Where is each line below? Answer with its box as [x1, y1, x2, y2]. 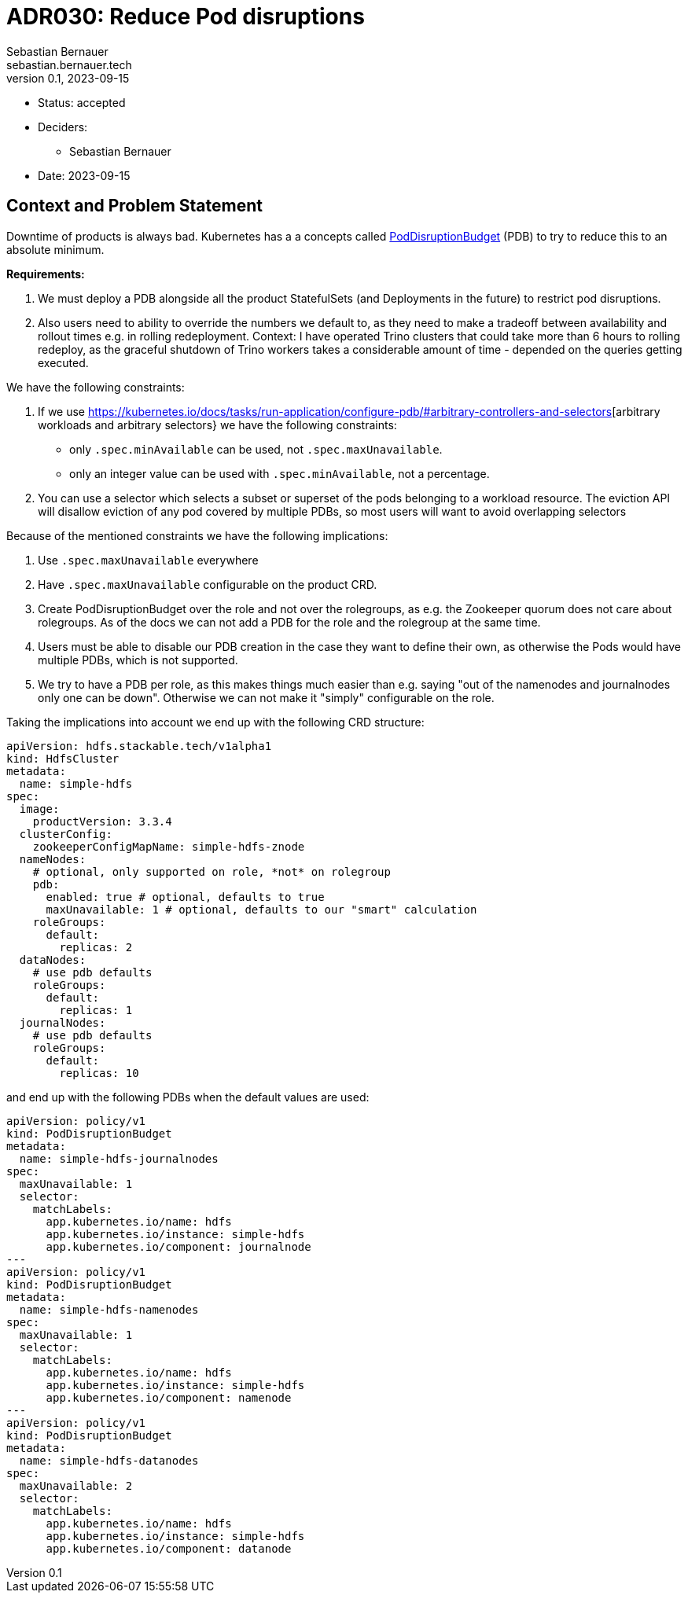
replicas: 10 [59, 1066, 139, 1079]
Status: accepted [38, 95, 126, 109]
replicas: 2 [59, 940, 133, 954]
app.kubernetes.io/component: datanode [46, 1542, 292, 1555]
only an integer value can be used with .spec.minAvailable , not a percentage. [69, 466, 490, 480]
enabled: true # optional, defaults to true [46, 890, 325, 903]
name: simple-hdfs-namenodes [19, 1303, 199, 1316]
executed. [38, 355, 89, 369]
